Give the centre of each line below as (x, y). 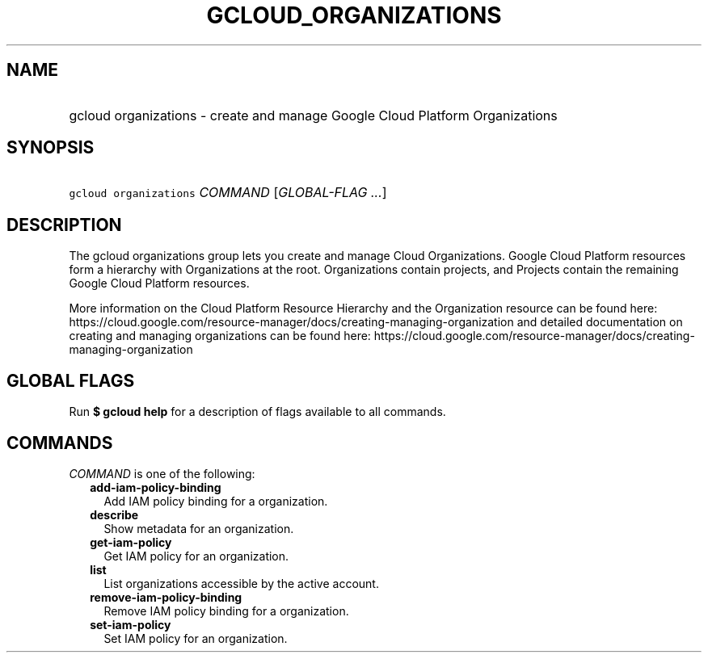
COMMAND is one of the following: (162, 473)
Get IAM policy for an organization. (196, 556)
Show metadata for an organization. (199, 528)
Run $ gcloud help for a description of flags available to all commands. (257, 412)
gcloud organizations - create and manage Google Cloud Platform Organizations (313, 115)
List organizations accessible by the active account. (241, 583)
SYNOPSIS (51, 148)
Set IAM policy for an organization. (196, 638)
